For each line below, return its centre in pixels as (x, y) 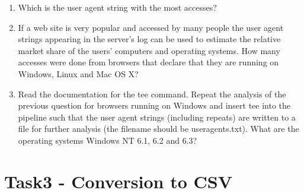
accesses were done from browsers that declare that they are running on (148, 62)
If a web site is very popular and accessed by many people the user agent (151, 27)
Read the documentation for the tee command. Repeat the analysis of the (152, 94)
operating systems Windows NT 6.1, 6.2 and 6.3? (108, 140)
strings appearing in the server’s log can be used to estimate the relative (149, 39)
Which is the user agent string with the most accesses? (117, 7)
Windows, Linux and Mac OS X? (78, 73)
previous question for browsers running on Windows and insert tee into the (154, 105)
